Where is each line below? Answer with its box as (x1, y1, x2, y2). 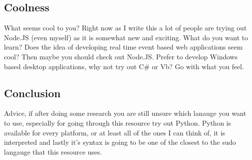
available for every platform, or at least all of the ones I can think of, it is (4, 127, 225, 137)
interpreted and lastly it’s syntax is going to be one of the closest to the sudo (4, 137, 236, 147)
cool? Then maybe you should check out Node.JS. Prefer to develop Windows (4, 51, 238, 61)
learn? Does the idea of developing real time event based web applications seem (4, 42, 243, 52)
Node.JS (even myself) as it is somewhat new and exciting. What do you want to (4, 32, 248, 42)
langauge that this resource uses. (4, 146, 102, 157)
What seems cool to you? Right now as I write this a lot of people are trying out (4, 23, 247, 33)
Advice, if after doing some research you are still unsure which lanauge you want (4, 108, 247, 118)
